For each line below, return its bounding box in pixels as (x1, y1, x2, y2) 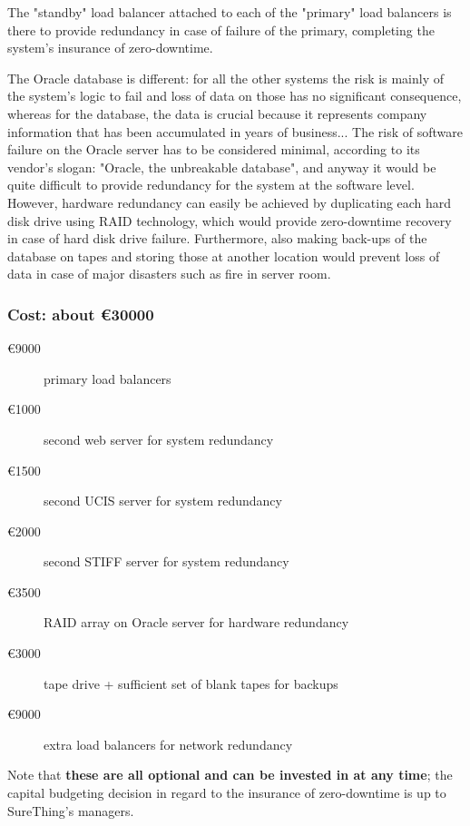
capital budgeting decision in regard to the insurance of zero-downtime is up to (7, 783, 446, 802)
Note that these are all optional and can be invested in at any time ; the (7, 765, 453, 784)
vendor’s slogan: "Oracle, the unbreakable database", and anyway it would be (7, 157, 436, 176)
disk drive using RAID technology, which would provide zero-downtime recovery (7, 211, 452, 230)
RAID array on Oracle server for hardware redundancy (44, 613, 349, 632)
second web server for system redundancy (44, 429, 274, 448)
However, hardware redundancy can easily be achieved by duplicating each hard (7, 192, 452, 211)
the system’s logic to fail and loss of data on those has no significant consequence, (7, 86, 462, 105)
